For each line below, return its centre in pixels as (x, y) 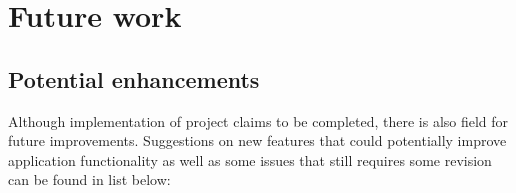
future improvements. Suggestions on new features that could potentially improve (257, 140)
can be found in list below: (89, 179)
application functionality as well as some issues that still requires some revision (250, 159)
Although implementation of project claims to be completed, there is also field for (258, 120)
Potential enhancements (134, 78)
